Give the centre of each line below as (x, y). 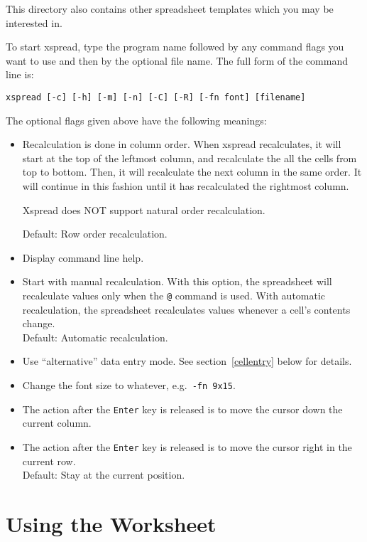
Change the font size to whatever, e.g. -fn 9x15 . (129, 385)
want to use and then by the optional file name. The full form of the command (177, 60)
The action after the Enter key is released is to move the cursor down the (182, 409)
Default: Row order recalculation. (95, 234)
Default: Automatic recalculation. (95, 337)
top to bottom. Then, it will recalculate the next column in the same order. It (192, 172)
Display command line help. (83, 257)
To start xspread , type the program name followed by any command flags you (175, 47)
